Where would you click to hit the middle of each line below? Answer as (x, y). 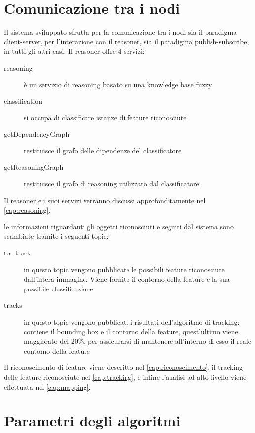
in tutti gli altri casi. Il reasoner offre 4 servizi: (74, 51)
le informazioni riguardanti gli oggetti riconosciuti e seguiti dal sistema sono (119, 226)
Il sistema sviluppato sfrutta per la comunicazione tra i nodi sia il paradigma (121, 32)
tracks (13, 305)
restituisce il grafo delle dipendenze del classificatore (103, 150)
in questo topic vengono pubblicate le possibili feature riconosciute (124, 269)
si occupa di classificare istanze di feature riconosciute (105, 117)
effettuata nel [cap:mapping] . (47, 386)
